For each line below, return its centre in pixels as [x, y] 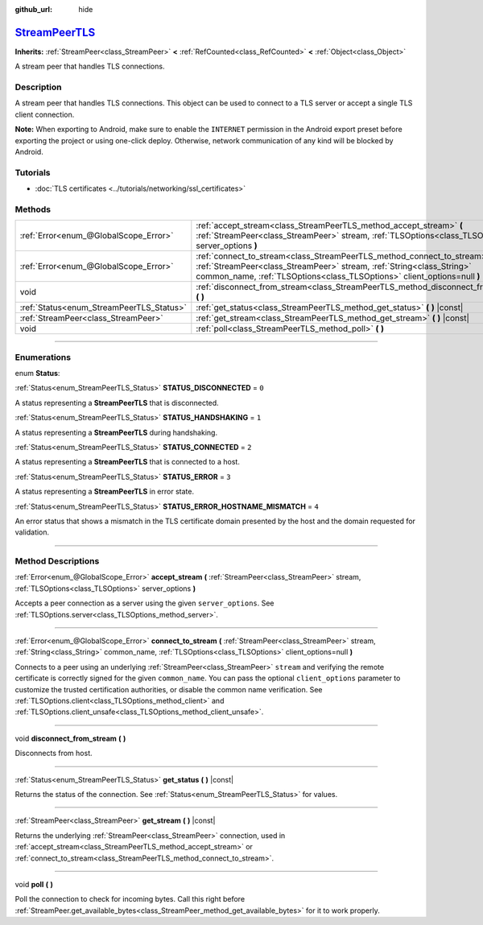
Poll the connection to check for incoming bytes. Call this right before [130, 899]
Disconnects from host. [54, 754]
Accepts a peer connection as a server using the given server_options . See [144, 603]
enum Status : [37, 374]
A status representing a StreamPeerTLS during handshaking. [116, 432]
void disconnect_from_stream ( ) [70, 738]
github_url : [33, 9]
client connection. [45, 114]
